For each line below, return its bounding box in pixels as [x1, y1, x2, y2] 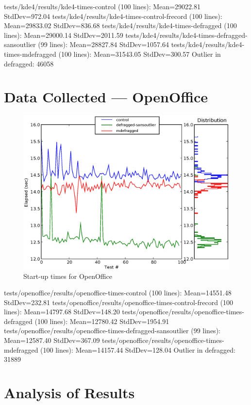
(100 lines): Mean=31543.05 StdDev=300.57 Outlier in [58, 49, 221, 59]
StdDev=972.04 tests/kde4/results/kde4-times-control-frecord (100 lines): [4, 11, 222, 21]
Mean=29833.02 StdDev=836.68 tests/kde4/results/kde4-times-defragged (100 [4, 20, 237, 31]
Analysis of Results [4, 382, 135, 402]
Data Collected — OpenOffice [4, 87, 208, 107]
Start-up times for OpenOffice [23, 271, 112, 281]
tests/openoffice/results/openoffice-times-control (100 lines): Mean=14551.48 [4, 288, 232, 298]
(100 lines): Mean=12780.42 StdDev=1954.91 [34, 316, 169, 326]
